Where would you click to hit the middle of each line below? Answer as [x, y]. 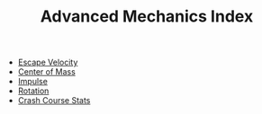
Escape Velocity [48, 62]
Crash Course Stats [54, 101]
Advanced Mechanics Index [147, 17]
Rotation [33, 91]
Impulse [32, 82]
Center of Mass [47, 72]
